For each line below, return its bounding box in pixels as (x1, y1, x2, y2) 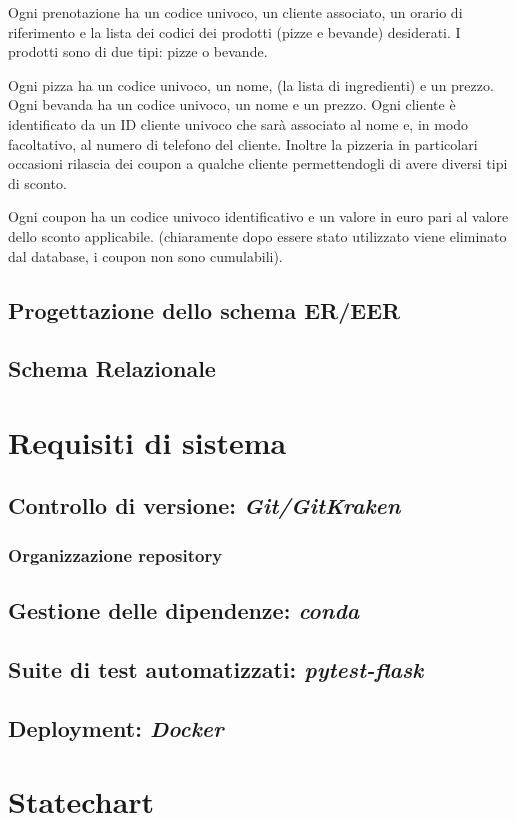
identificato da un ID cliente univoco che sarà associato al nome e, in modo (8, 113, 469, 134)
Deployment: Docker (8, 712, 224, 743)
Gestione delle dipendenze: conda (8, 595, 360, 626)
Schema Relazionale (8, 353, 216, 384)
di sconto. (8, 172, 67, 193)
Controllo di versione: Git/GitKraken (8, 490, 401, 521)
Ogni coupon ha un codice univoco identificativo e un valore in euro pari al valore (8, 206, 509, 227)
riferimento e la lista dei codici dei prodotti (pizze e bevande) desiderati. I (8, 21, 461, 42)
